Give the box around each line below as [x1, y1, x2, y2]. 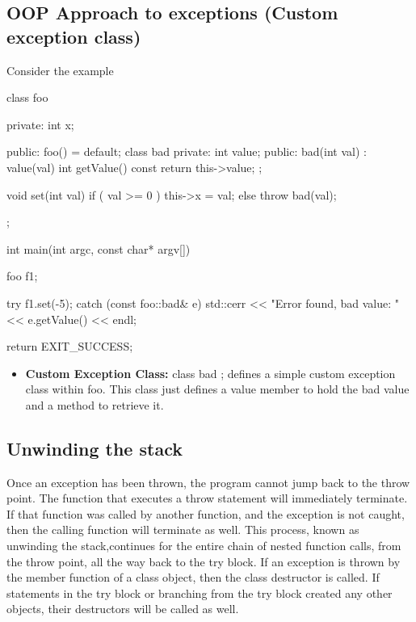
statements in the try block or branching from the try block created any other [6, 584, 393, 601]
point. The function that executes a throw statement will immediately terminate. [6, 490, 408, 506]
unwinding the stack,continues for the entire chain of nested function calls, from [6, 537, 401, 554]
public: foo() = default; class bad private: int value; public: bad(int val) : [6, 143, 367, 160]
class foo [6, 89, 48, 106]
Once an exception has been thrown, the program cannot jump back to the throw [6, 473, 410, 490]
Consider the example [6, 61, 114, 78]
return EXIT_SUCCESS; [6, 338, 133, 355]
